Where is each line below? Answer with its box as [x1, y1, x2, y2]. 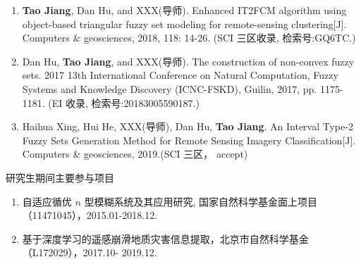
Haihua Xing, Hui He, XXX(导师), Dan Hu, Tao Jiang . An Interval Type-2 [22, 119, 353, 134]
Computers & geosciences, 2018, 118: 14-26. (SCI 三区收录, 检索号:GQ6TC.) [22, 30, 356, 45]
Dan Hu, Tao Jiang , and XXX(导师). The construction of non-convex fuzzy [22, 54, 355, 68]
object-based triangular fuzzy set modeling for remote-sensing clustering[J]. [22, 16, 347, 31]
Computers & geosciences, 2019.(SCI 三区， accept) [22, 146, 248, 161]
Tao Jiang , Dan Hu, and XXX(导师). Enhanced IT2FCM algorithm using [22, 3, 347, 17]
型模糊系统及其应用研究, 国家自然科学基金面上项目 [84, 194, 318, 208]
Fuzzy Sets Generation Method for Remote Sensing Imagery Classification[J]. [22, 132, 356, 147]
